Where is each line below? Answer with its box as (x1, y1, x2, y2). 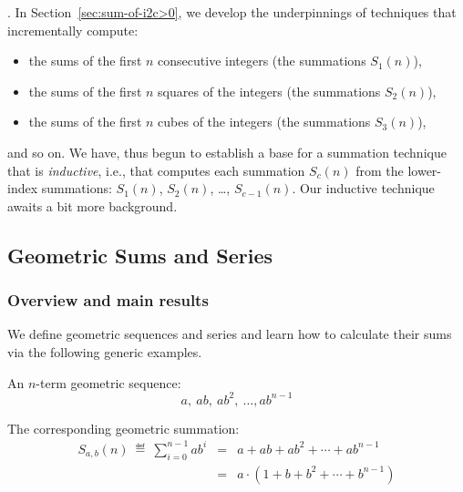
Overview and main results (7, 289, 209, 312)
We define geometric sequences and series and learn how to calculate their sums (7, 324, 452, 343)
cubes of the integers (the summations (158, 112, 371, 131)
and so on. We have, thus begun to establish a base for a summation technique (7, 142, 447, 161)
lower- (407, 160, 442, 179)
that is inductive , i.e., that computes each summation (7, 160, 305, 179)
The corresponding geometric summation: (7, 418, 240, 437)
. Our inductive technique (292, 179, 435, 198)
